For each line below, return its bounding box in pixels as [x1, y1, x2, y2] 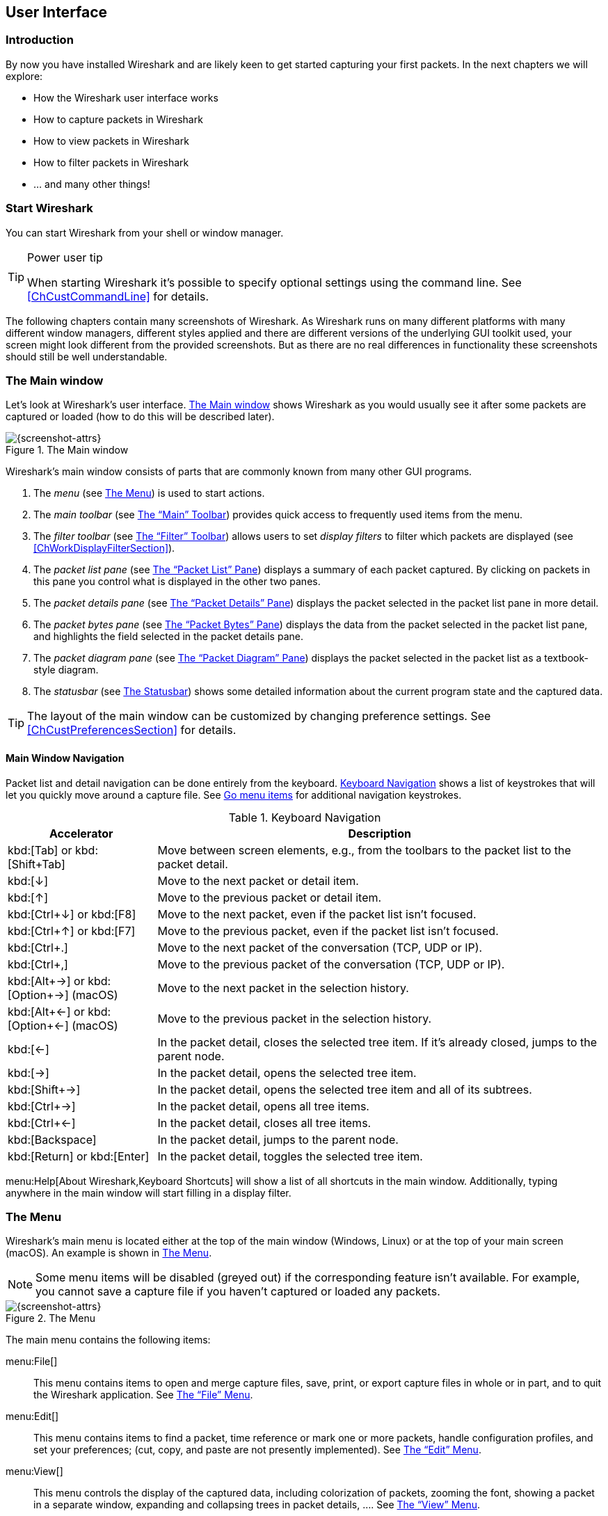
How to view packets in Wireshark [33, 134, 189, 147]
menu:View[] [6, 1465, 63, 1478]
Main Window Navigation [6, 751, 125, 764]
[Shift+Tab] [8, 856, 65, 871]
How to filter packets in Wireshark [33, 156, 189, 168]
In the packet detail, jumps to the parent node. [157, 1132, 399, 1147]
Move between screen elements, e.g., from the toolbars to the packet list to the [157, 843, 571, 857]
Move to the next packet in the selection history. [157, 980, 409, 995]
